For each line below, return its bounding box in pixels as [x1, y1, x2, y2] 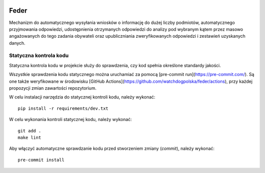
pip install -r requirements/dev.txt [18, 105, 109, 111]
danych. [9, 40, 26, 46]
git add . [18, 128, 41, 133]
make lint [18, 135, 41, 140]
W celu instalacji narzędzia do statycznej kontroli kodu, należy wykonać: [9, 94, 156, 100]
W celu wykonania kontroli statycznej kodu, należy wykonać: [9, 117, 132, 123]
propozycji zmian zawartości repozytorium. [9, 85, 97, 91]
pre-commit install [18, 157, 65, 163]
